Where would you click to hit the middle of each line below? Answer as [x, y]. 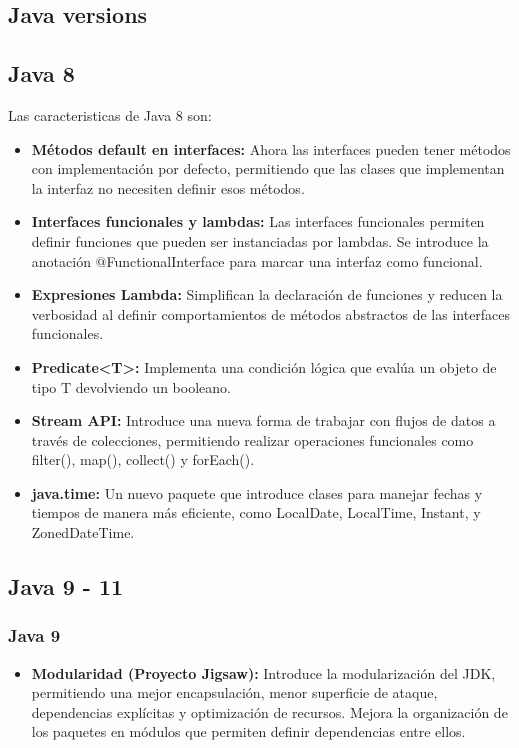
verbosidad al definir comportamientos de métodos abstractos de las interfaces [271, 313]
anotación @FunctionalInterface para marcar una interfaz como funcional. [257, 260]
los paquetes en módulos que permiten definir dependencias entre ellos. [248, 731]
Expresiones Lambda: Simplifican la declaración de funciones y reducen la [267, 294]
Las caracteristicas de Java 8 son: [110, 114]
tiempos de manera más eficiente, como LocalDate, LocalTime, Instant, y [256, 512]
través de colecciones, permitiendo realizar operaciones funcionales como [252, 439]
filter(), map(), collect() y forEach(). [143, 459]
